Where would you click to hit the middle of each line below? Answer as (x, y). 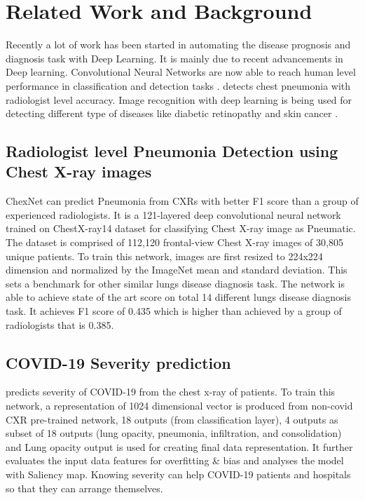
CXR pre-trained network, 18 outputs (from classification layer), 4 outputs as (172, 419)
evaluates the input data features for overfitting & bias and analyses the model (175, 460)
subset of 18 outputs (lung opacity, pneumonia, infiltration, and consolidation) (174, 433)
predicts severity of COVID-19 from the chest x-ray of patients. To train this (171, 392)
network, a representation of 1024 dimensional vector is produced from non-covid (179, 406)
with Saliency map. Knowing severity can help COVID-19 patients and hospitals (178, 474)
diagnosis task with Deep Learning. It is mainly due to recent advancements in (174, 58)
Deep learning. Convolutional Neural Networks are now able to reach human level (181, 72)
